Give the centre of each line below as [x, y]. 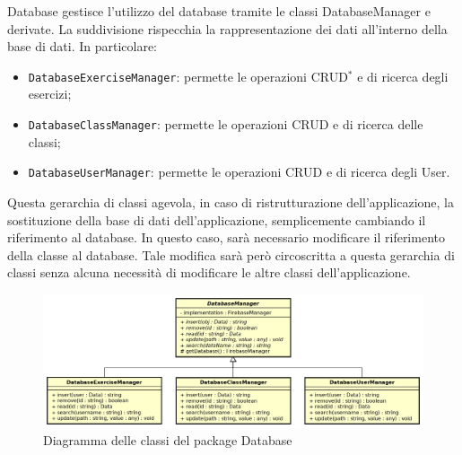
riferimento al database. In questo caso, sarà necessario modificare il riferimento [226, 237]
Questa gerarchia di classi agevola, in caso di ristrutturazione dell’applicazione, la [231, 201]
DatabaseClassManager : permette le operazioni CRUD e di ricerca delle [226, 124]
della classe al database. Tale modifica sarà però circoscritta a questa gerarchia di [231, 254]
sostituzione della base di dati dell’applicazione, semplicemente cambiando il [217, 219]
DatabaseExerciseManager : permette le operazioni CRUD [188, 76]
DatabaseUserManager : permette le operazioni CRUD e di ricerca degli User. [239, 172]
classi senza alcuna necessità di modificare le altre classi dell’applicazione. [209, 272]
